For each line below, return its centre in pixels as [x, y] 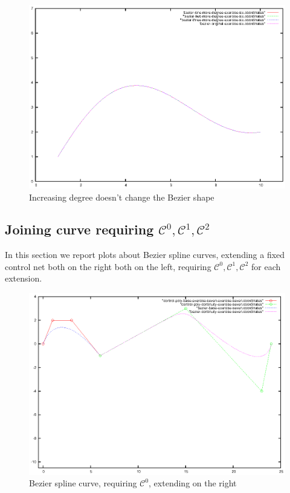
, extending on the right [193, 483]
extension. [24, 278]
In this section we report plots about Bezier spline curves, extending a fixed [145, 255]
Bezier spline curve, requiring [83, 483]
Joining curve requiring [79, 229]
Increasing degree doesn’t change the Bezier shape [122, 197]
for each [266, 266]
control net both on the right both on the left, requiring [108, 266]
